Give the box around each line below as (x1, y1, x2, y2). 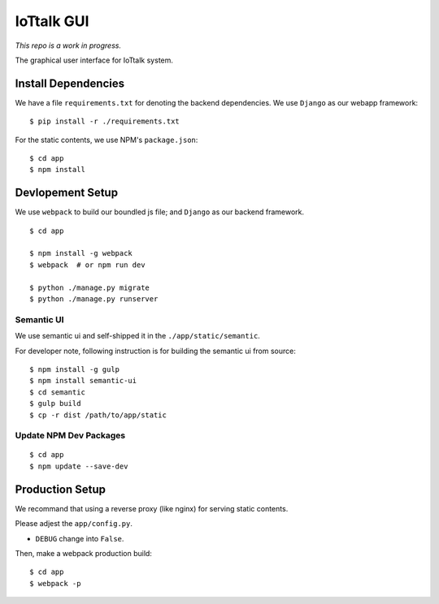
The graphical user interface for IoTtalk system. (15, 55, 174, 65)
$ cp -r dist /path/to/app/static (29, 410, 167, 420)
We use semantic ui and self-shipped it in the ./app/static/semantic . (15, 331, 260, 341)
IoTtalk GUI (15, 12, 89, 30)
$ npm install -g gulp (29, 365, 120, 373)
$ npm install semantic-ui (29, 376, 137, 386)
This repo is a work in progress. (15, 41, 122, 50)
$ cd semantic (29, 387, 85, 397)
